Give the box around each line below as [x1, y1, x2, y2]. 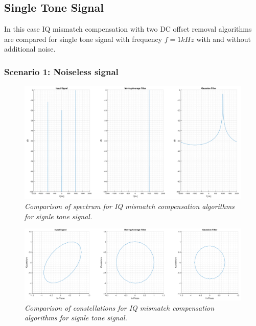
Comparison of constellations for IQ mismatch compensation [25, 302, 215, 313]
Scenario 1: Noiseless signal [4, 65, 119, 78]
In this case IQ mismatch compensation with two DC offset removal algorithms [4, 24, 252, 34]
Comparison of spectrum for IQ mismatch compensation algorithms [25, 200, 235, 211]
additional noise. [4, 43, 56, 54]
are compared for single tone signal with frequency [4, 33, 162, 44]
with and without [196, 33, 251, 44]
